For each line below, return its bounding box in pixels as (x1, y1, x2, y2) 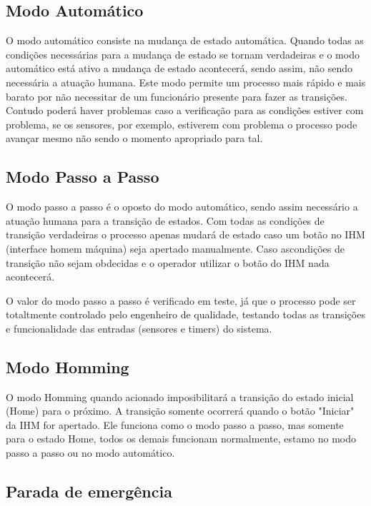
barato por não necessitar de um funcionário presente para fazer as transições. (6, 88, 347, 103)
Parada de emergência (6, 480, 172, 502)
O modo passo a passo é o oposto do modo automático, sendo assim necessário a (6, 199, 358, 214)
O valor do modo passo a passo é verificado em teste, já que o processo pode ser (6, 293, 356, 308)
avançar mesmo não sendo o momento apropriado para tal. (6, 131, 263, 146)
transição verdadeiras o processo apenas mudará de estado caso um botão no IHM (6, 227, 365, 242)
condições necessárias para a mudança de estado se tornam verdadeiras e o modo (6, 46, 360, 61)
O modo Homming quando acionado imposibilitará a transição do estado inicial (6, 389, 354, 404)
